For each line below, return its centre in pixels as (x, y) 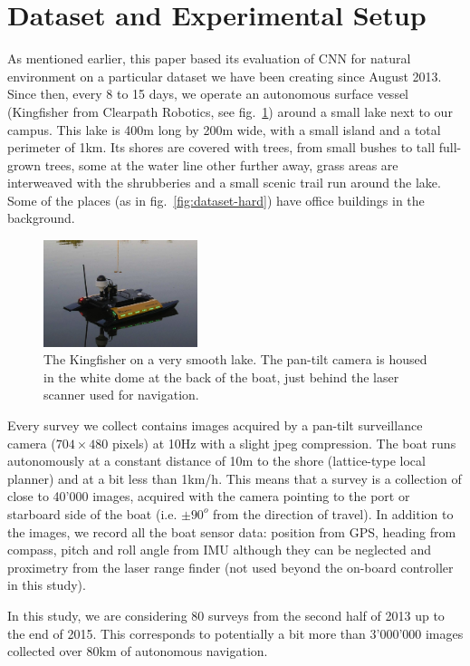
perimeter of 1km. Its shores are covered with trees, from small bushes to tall (221, 147)
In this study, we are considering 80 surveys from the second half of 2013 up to (226, 615)
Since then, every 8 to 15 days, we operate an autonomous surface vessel (208, 94)
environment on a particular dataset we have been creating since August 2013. (225, 76)
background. (41, 218)
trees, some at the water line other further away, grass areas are (221, 164)
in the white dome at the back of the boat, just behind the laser (221, 376)
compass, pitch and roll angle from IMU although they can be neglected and (220, 550)
